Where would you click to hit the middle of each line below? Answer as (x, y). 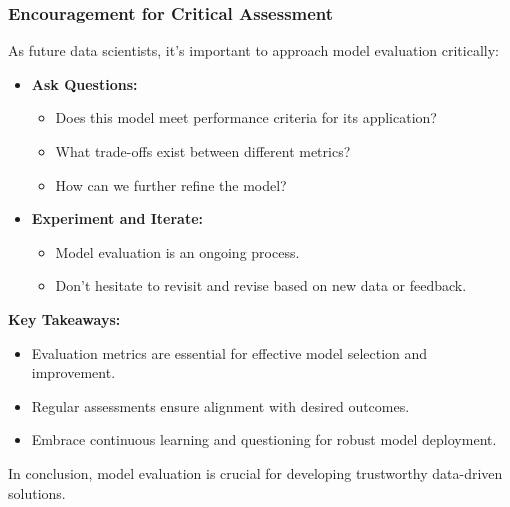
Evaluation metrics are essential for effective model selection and (229, 352)
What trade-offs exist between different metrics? (203, 151)
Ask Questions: (84, 83)
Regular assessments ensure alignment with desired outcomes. (220, 405)
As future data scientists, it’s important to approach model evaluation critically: (253, 50)
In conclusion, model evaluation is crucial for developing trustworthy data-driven (255, 472)
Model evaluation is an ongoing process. (177, 251)
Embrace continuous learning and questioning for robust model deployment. (264, 439)
